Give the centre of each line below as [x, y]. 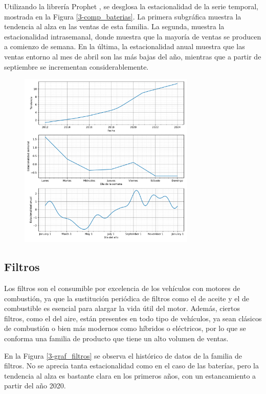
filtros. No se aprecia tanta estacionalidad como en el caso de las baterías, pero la [131, 366]
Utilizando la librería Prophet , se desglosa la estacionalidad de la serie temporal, [131, 6]
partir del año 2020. [35, 386]
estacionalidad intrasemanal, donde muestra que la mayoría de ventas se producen [133, 36]
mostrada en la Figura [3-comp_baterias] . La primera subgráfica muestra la [123, 16]
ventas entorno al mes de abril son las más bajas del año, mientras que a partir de [133, 56]
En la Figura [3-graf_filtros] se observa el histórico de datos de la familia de [123, 355]
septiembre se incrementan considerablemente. [76, 66]
